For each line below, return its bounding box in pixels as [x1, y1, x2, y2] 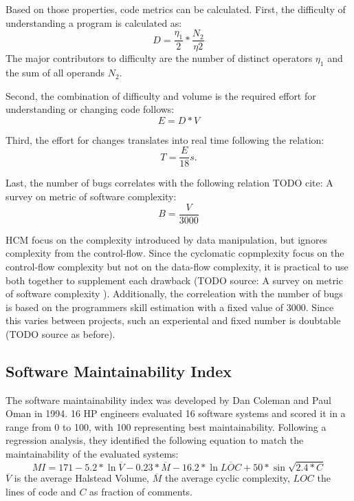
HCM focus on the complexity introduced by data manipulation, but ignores [5, 232, 328, 246]
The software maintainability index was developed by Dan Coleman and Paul [5, 392, 331, 407]
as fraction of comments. [89, 484, 192, 498]
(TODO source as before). [5, 326, 115, 341]
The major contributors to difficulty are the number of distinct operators [5, 51, 313, 65]
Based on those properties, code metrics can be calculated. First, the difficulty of [5, 2, 346, 16]
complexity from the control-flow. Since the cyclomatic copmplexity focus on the [5, 246, 344, 260]
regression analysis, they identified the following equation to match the [5, 433, 304, 447]
